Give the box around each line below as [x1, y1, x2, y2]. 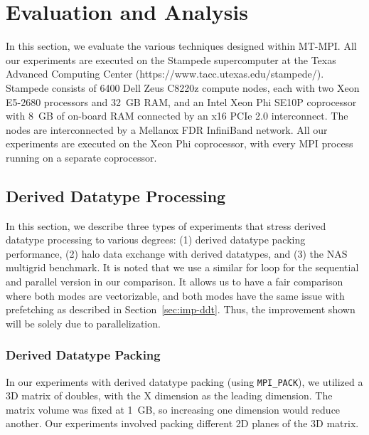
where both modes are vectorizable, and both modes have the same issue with [6, 288, 345, 303]
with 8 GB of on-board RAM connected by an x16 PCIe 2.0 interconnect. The [6, 108, 348, 123]
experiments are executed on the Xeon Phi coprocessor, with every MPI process [6, 136, 353, 151]
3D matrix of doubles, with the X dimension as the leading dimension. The [6, 388, 333, 403]
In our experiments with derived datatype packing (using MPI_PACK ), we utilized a [6, 374, 363, 389]
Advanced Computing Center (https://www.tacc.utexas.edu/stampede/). [6, 66, 324, 81]
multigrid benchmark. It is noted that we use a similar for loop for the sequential [6, 260, 359, 275]
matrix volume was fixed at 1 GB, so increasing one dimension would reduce [6, 402, 341, 416]
